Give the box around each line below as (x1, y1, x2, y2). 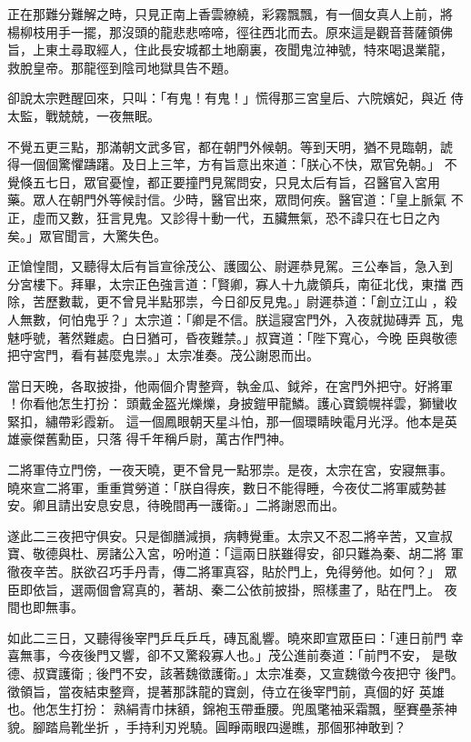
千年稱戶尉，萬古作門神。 (138, 429, 292, 448)
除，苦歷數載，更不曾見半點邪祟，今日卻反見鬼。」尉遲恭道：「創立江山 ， (7, 292, 445, 311)
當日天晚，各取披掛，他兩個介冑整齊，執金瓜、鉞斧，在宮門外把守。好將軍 (7, 376, 453, 395)
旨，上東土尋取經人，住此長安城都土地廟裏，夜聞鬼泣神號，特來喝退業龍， (7, 40, 453, 59)
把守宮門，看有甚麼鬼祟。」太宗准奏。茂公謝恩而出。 (7, 346, 319, 365)
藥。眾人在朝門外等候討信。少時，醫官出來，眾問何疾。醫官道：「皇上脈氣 (7, 190, 446, 209)
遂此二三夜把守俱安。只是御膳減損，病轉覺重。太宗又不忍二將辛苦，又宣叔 (7, 526, 453, 545)
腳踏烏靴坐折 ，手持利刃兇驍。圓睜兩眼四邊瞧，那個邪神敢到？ (32, 717, 406, 736)
